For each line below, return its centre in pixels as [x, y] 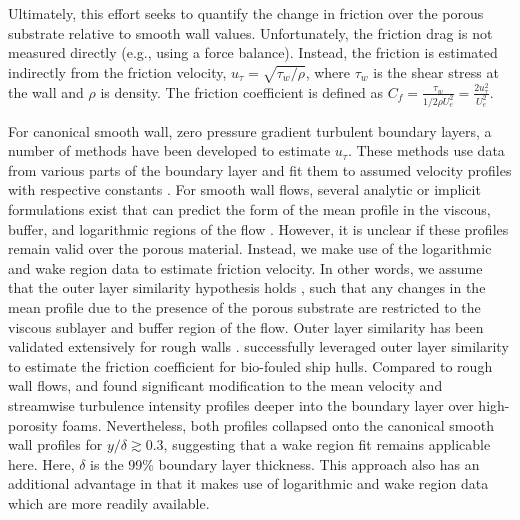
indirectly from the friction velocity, [117, 71]
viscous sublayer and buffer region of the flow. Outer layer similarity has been [246, 326]
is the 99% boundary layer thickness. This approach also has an [285, 463]
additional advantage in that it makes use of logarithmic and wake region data [248, 483]
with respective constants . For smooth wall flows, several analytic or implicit [244, 189]
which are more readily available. [109, 502]
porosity [33, 424]
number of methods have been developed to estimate [169, 150]
